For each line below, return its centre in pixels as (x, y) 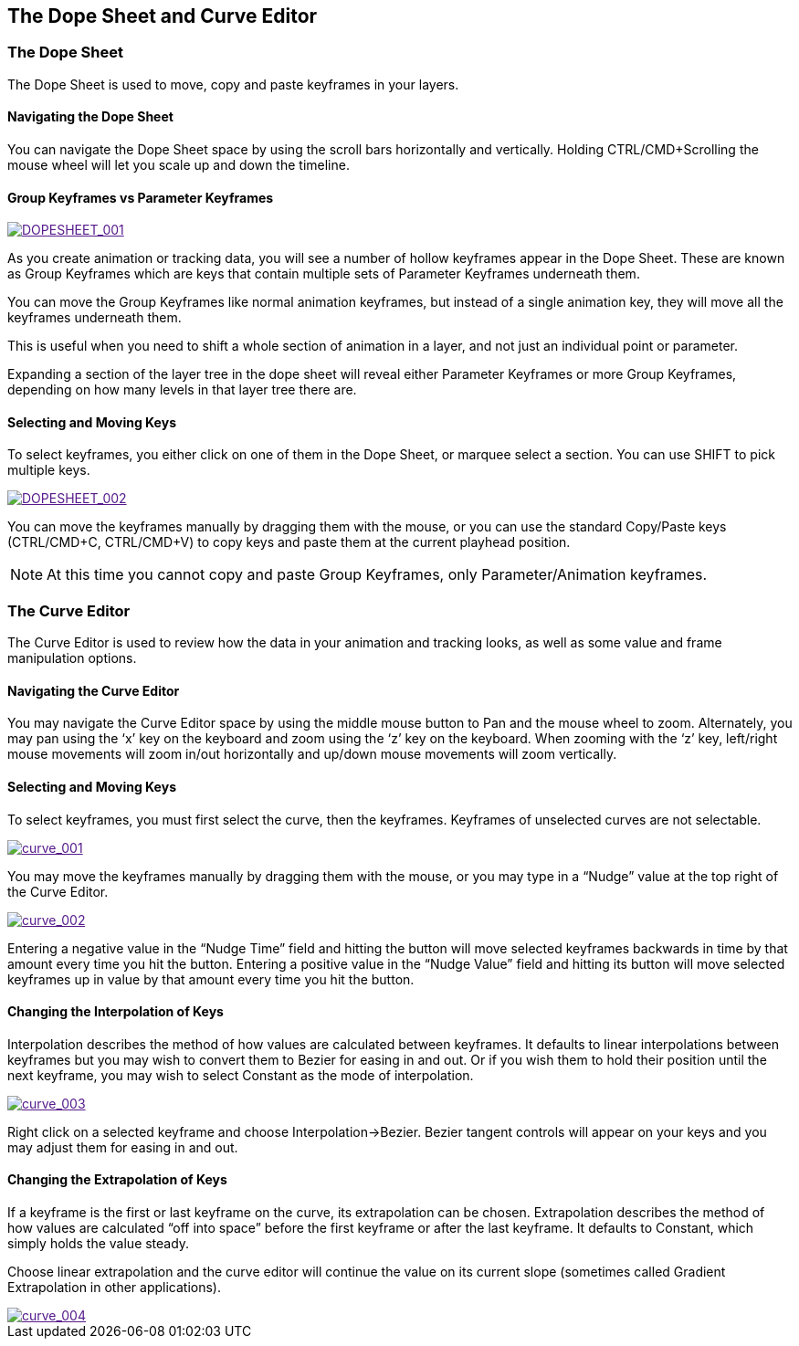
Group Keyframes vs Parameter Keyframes (141, 197)
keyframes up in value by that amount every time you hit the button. (211, 979)
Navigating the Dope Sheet (90, 117)
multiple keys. (49, 470)
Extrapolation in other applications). (115, 1288)
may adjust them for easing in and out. (123, 1147)
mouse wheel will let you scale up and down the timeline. (179, 165)
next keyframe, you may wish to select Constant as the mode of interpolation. (241, 1075)
